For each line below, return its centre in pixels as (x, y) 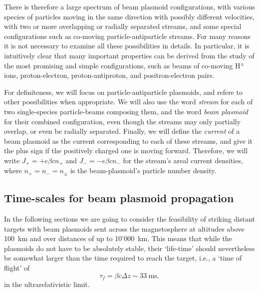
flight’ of (17, 267)
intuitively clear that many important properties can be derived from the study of (129, 55)
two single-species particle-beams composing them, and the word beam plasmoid (126, 111)
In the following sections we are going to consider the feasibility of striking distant (130, 219)
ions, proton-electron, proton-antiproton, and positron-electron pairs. (109, 75)
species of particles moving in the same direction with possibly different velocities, (129, 16)
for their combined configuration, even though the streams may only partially (123, 121)
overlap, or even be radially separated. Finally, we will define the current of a (122, 131)
